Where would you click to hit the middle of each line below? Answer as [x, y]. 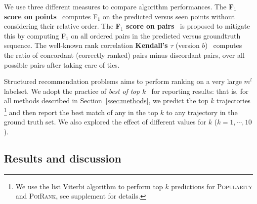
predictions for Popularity [212, 186]
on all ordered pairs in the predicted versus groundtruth [156, 35]
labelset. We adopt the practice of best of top [72, 91]
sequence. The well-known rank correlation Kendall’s [86, 45]
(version [188, 45]
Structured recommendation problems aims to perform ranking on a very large [123, 81]
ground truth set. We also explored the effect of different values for [105, 122]
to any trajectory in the [202, 112]
